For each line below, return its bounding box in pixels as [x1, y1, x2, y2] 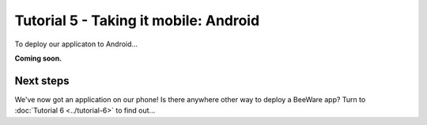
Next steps [14, 74, 70, 87]
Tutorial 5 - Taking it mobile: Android [14, 12, 260, 29]
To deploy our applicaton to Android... [14, 39, 138, 49]
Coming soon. [14, 53, 62, 63]
